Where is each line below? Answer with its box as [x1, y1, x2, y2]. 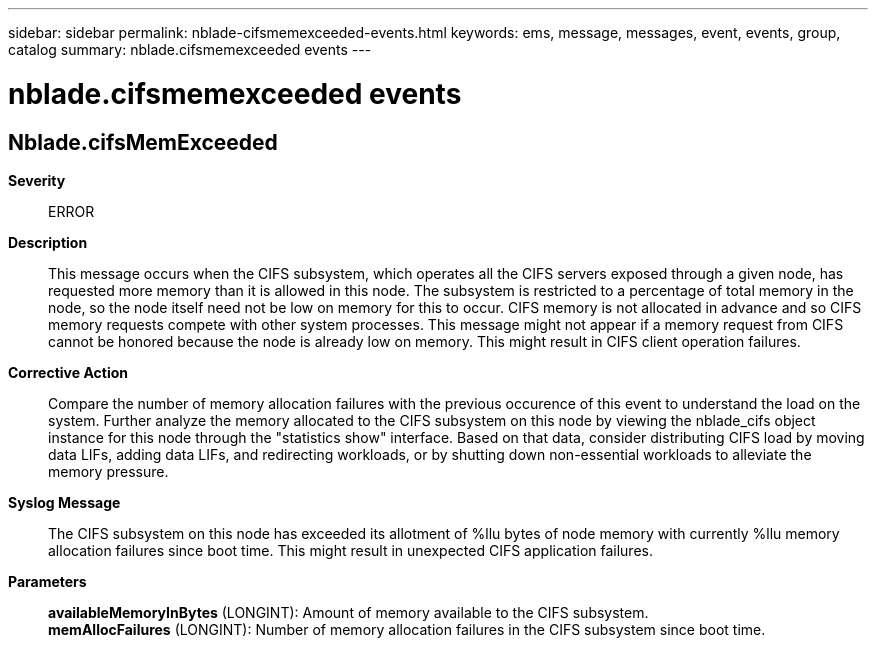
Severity [8, 171, 66, 189]
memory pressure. [48, 462, 169, 480]
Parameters [8, 572, 87, 590]
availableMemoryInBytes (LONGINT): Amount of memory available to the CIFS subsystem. [48, 603, 649, 621]
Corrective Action [8, 363, 128, 381]
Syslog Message [8, 493, 121, 511]
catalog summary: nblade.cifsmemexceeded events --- [8, 41, 372, 58]
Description [8, 233, 88, 251]
